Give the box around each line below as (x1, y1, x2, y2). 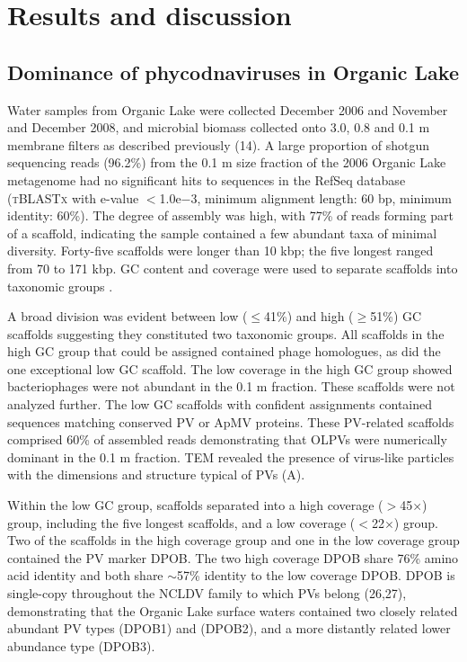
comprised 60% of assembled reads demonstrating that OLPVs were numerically (7, 430, 447, 449)
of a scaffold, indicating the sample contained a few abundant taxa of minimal (7, 223, 437, 242)
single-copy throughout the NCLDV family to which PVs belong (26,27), (7, 584, 407, 603)
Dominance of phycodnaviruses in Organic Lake (7, 58, 459, 85)
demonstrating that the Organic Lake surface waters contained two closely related (7, 601, 458, 620)
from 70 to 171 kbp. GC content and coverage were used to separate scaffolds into (7, 258, 458, 277)
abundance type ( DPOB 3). (7, 636, 155, 655)
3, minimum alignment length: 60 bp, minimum (190, 188, 453, 207)
